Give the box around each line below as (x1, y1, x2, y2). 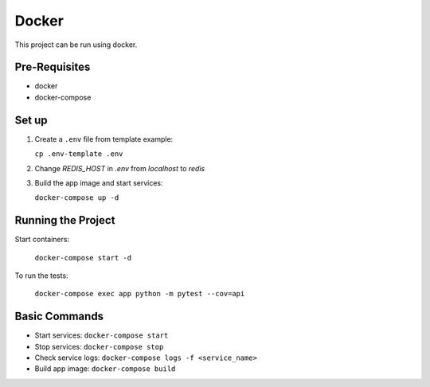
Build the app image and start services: (34, 178, 163, 187)
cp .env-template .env (34, 150, 123, 158)
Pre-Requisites (14, 61, 91, 74)
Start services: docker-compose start (34, 330, 169, 340)
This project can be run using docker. (14, 40, 138, 49)
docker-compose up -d (34, 193, 119, 202)
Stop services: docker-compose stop (34, 342, 164, 351)
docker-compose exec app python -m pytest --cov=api (34, 289, 245, 299)
